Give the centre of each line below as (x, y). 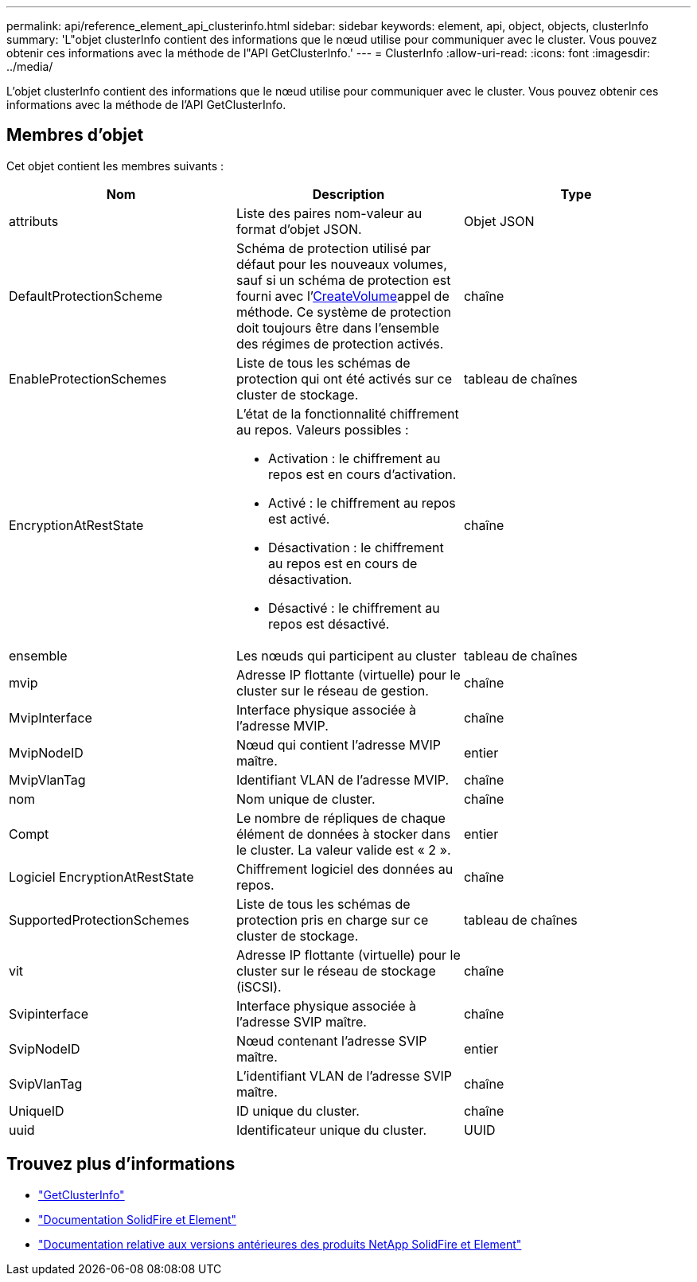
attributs (34, 221)
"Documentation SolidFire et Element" (138, 1219)
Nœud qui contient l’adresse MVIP (338, 744)
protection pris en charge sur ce (332, 920)
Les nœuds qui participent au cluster (346, 655)
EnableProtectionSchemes (88, 378)
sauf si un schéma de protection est (343, 280)
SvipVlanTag (46, 1083)
